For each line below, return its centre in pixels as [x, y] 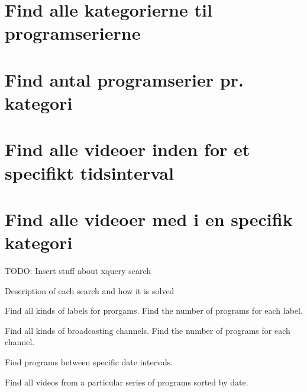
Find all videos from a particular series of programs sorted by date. [127, 382]
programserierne [73, 33]
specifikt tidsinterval [89, 172]
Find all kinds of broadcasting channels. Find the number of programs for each [148, 330]
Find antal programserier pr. [124, 79]
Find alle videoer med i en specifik [149, 219]
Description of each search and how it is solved [90, 290]
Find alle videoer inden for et [127, 149]
